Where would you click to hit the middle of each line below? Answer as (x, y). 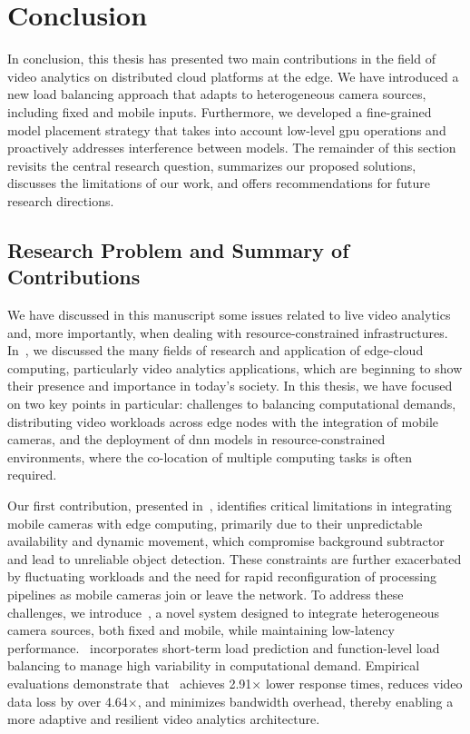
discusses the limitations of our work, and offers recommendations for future (219, 183)
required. (32, 475)
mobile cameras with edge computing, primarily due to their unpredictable (215, 523)
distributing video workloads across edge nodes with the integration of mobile (223, 421)
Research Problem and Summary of (178, 249)
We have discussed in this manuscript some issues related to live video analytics (229, 315)
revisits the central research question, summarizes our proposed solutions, (212, 165)
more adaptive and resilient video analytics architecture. (164, 719)
